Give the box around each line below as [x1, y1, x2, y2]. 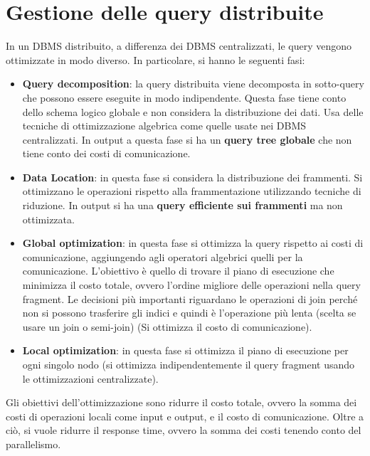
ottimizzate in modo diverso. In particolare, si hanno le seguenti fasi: [6, 52, 305, 67]
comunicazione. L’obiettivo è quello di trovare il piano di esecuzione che [22, 263, 334, 278]
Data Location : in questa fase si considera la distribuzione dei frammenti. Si [22, 169, 363, 184]
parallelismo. [6, 436, 61, 451]
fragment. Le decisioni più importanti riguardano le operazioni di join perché [22, 291, 358, 306]
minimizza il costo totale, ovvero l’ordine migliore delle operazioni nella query [22, 277, 361, 292]
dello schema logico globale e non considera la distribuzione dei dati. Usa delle [22, 104, 364, 119]
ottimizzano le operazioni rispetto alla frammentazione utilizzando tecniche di [22, 184, 361, 198]
